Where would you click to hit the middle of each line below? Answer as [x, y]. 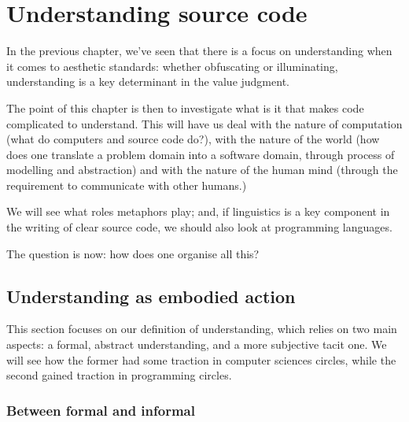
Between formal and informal [101, 410]
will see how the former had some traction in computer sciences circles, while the [201, 359]
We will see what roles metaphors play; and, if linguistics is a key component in [198, 211]
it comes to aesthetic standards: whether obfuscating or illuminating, [172, 66]
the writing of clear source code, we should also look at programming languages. [199, 227]
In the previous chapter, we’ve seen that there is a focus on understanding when [199, 51]
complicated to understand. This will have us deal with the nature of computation [204, 123]
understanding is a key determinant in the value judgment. [148, 81]
